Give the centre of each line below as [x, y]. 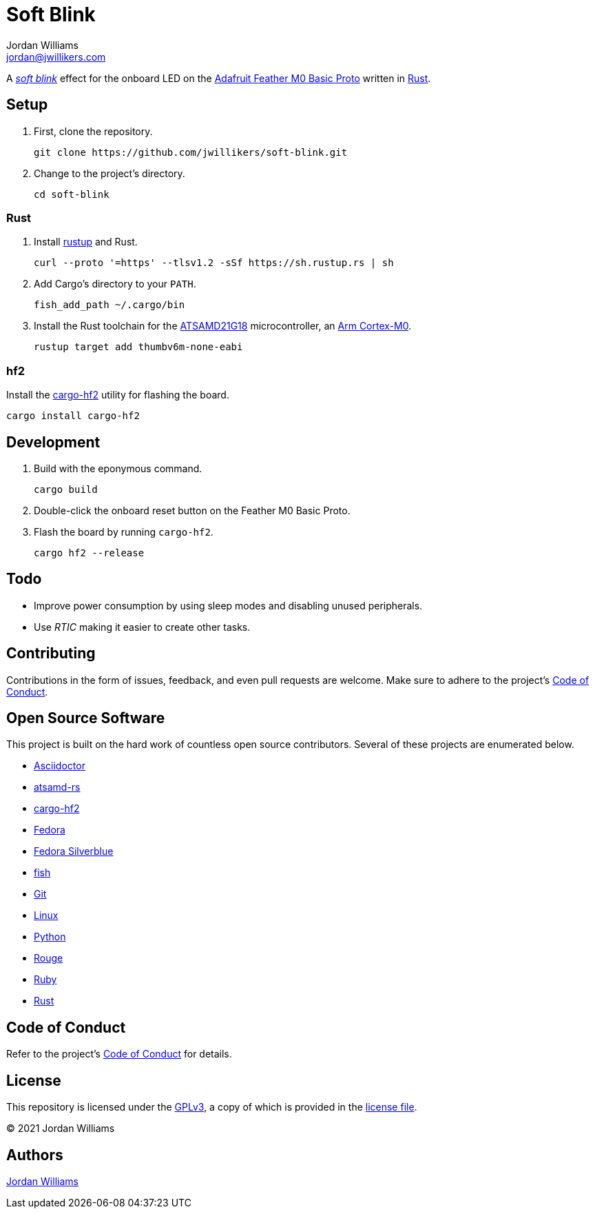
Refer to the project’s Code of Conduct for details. [119, 1054]
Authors [35, 1155]
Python [50, 937]
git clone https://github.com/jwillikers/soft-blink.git [191, 152]
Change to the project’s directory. [109, 173]
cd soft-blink [72, 194]
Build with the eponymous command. [118, 468]
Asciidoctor [60, 766]
